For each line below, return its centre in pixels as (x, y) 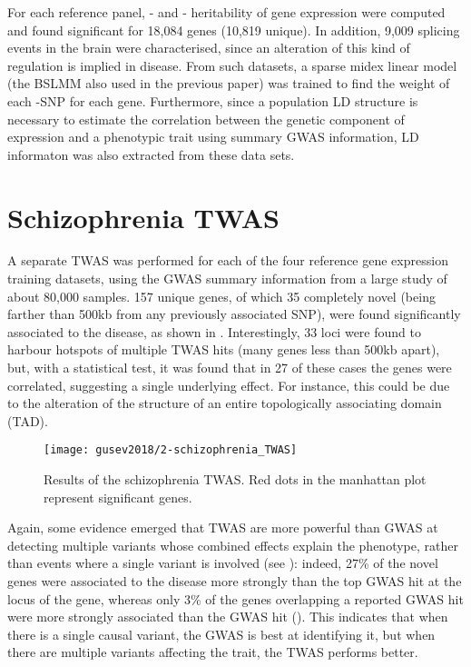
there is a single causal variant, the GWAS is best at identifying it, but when (221, 634)
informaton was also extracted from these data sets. (151, 154)
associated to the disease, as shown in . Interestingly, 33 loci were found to (214, 331)
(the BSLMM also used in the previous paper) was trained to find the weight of (229, 83)
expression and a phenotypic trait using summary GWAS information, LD (213, 137)
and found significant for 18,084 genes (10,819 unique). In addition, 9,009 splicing (234, 30)
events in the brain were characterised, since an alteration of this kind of (209, 48)
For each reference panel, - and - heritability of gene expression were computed (226, 12)
